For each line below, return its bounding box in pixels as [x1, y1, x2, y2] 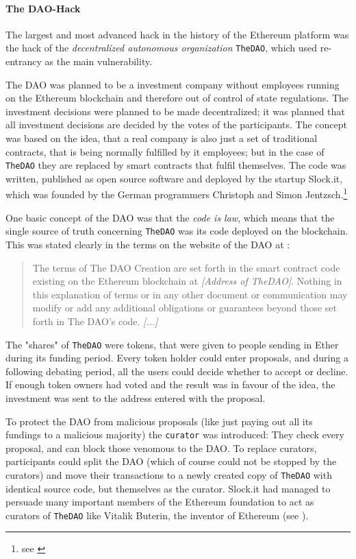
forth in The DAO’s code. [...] [32, 313, 158, 328]
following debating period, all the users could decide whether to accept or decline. [5, 364, 348, 378]
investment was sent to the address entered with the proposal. [5, 390, 266, 405]
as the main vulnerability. [44, 54, 153, 69]
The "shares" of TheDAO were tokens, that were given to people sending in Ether [5, 337, 339, 351]
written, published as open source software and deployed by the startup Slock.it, [5, 171, 343, 185]
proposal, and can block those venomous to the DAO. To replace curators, [5, 440, 317, 455]
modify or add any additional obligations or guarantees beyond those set [32, 300, 337, 315]
